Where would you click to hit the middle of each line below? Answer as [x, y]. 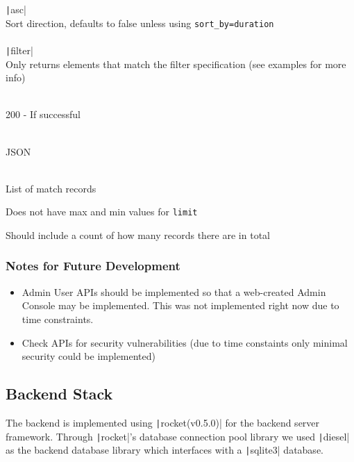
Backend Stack [59, 394]
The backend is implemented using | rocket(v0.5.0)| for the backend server [163, 422]
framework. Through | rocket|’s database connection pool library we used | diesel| [178, 436]
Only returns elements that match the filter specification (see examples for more [176, 64]
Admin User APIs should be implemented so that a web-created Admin [174, 291]
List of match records [51, 188]
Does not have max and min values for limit [102, 212]
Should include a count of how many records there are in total [138, 234]
